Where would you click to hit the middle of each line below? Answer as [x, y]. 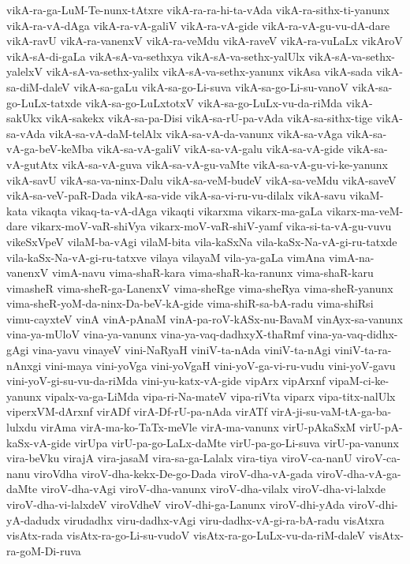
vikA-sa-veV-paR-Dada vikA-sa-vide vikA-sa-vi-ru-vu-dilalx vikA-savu [176, 195]
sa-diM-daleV [38, 86]
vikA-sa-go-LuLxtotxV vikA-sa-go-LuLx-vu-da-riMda [214, 102]
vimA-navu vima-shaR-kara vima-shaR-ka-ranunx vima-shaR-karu [212, 273]
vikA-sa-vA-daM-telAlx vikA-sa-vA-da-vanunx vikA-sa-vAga [196, 133]
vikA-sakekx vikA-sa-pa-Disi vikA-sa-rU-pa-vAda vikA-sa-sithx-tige [209, 118]
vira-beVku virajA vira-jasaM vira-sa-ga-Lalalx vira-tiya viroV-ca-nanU [179, 458]
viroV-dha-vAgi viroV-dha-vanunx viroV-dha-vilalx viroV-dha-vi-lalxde [213, 489]
